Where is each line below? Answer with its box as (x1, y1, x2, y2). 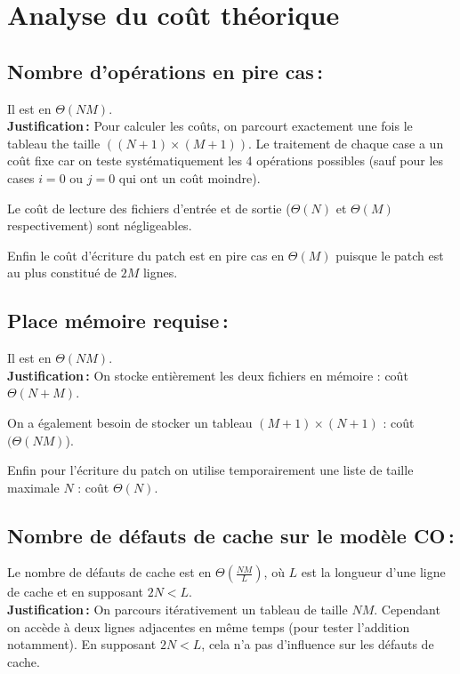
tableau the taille (7, 133, 101, 152)
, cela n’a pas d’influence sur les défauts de (201, 635, 434, 654)
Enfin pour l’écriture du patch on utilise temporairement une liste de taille (7, 461, 414, 479)
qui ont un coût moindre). (118, 168, 261, 187)
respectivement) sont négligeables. (7, 216, 192, 235)
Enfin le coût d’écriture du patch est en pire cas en (7, 245, 285, 264)
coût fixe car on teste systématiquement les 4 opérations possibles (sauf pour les (7, 151, 444, 170)
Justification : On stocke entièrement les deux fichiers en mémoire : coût (7, 365, 408, 384)
